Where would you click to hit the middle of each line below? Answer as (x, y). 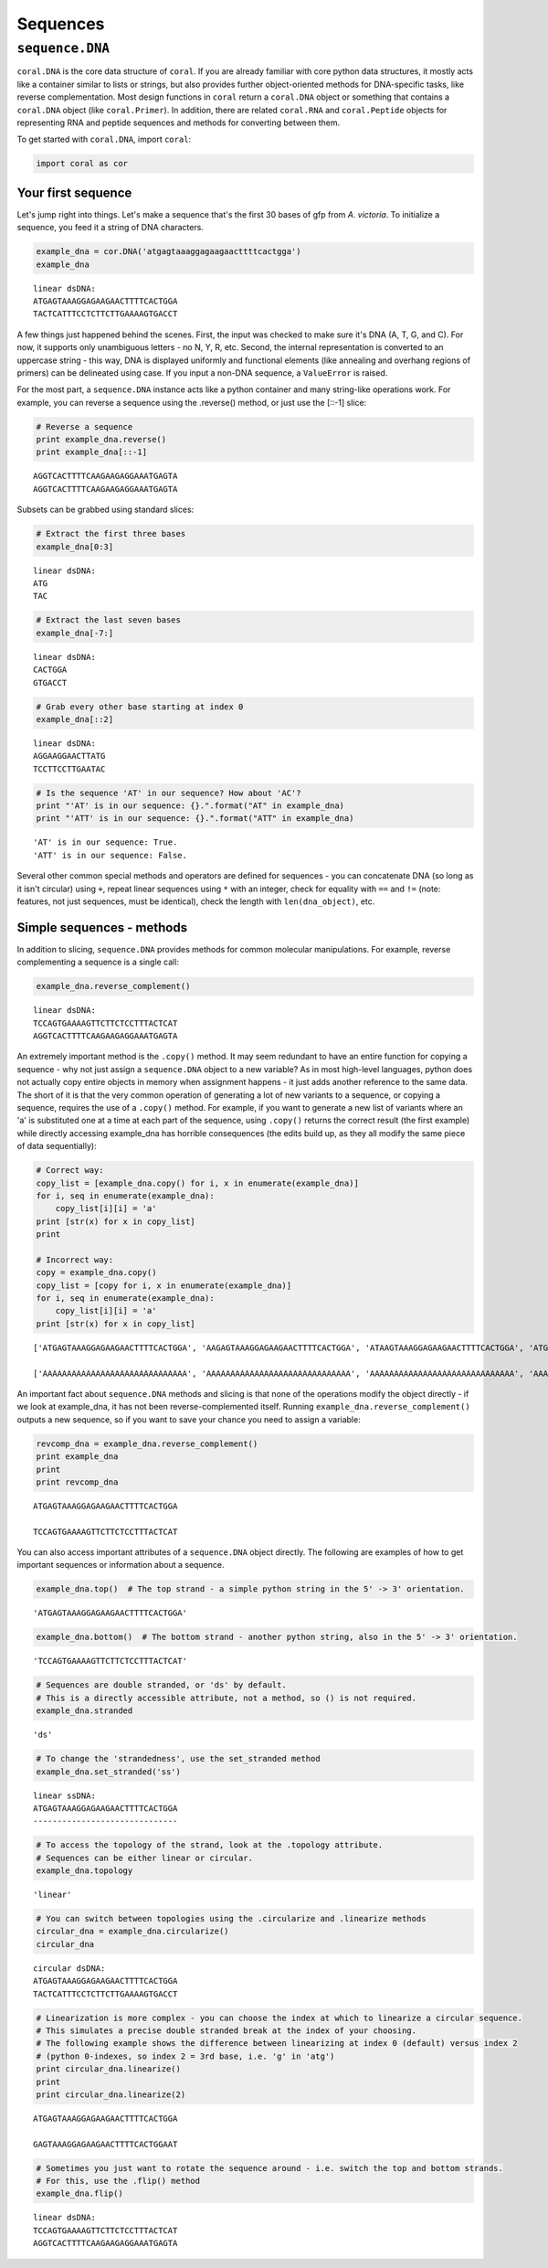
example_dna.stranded (84, 1711)
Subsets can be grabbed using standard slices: (105, 510)
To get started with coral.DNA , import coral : (104, 139)
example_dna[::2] (75, 719)
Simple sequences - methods (102, 927)
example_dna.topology (84, 1871)
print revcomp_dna (77, 1482)
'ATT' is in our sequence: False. (110, 855)
